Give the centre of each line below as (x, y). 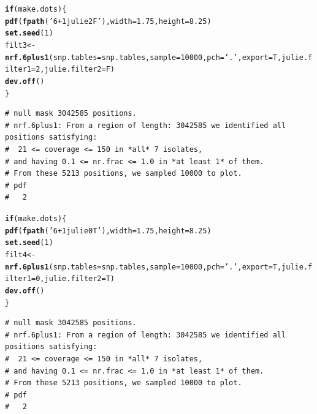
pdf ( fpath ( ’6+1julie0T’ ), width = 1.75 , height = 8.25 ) (108, 231)
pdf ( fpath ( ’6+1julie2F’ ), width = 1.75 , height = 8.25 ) (108, 21)
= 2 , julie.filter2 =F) (73, 70)
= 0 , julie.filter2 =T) (73, 279)
